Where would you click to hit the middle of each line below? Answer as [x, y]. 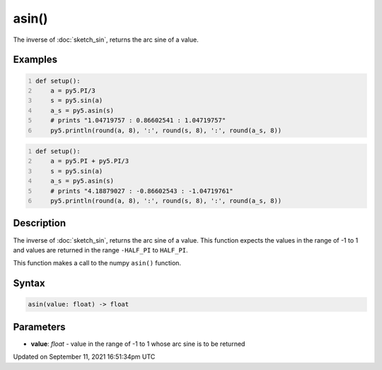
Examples [35, 60]
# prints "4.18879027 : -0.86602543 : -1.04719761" [142, 191]
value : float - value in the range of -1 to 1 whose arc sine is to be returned [138, 344]
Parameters [39, 326]
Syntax [29, 283]
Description [40, 223]
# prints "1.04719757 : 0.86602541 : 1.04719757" [138, 121]
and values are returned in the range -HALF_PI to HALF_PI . [100, 250]
